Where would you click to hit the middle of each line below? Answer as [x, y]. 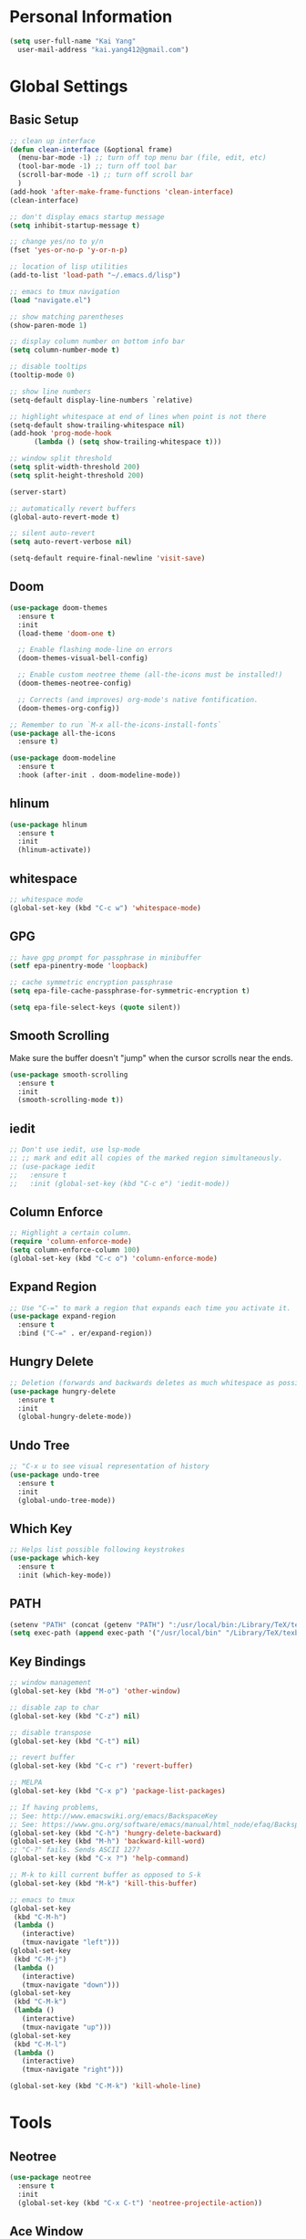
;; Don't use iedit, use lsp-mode [75, 1150]
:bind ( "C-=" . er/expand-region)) [85, 1334]
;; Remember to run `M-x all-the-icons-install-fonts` [116, 725]
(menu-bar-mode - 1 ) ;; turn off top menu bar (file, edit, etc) [142, 158]
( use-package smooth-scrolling [69, 1075]
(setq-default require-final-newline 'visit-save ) [107, 559]
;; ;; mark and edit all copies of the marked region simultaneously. [146, 1158]
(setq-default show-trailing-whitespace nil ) [97, 425]
